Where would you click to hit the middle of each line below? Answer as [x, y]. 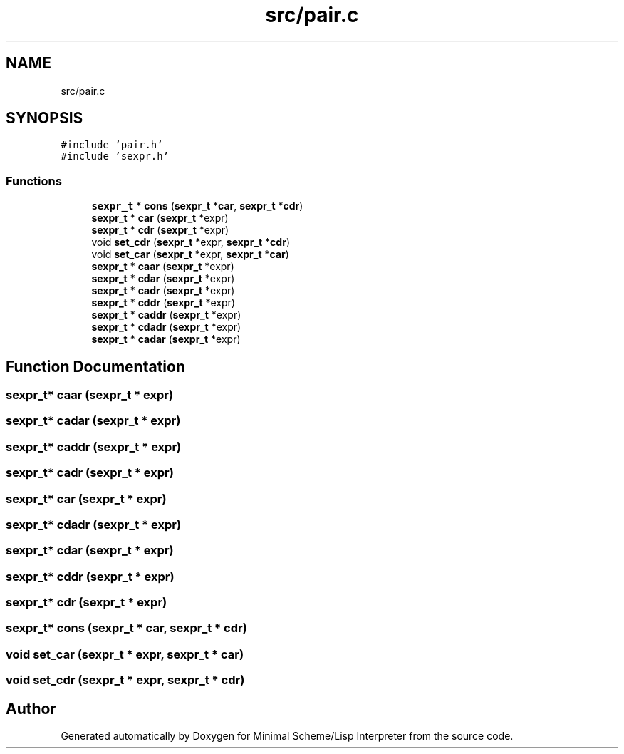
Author [31, 708]
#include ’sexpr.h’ [115, 156]
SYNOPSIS [45, 118]
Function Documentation [95, 366]
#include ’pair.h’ [112, 145]
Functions [34, 181]
